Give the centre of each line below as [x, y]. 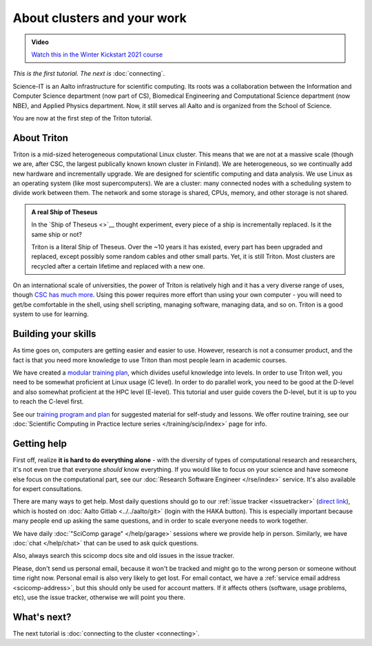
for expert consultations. [48, 488]
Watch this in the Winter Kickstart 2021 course [97, 54]
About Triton [41, 138]
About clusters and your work [100, 18]
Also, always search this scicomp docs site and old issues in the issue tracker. [123, 556]
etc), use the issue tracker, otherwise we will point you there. [99, 597]
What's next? [42, 617]
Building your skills [54, 334]
